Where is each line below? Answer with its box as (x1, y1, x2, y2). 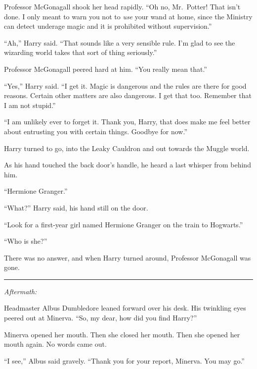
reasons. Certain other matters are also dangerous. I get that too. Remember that (4, 90, 252, 101)
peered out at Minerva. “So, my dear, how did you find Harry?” (4, 313, 197, 323)
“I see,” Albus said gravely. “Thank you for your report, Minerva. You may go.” (4, 355, 245, 366)
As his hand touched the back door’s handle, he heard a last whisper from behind (4, 159, 251, 170)
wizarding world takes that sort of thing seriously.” (4, 47, 157, 57)
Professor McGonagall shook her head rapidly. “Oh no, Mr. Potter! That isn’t (4, 1, 241, 11)
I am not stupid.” (4, 100, 56, 110)
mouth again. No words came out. (4, 339, 107, 349)
